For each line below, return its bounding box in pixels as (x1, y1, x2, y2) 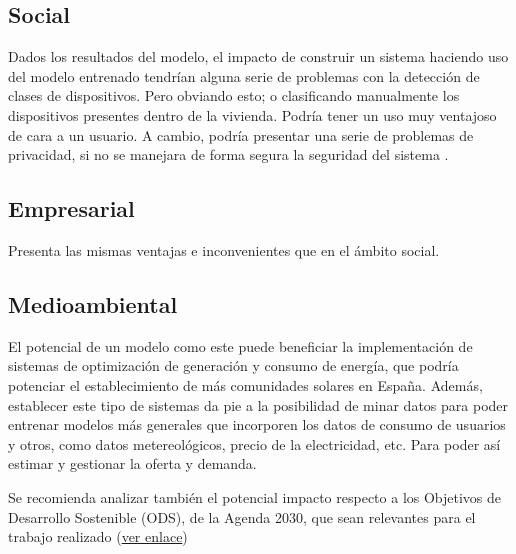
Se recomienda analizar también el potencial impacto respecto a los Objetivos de (8, 486, 502, 507)
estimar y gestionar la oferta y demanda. (8, 453, 257, 474)
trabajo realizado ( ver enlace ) (8, 526, 188, 547)
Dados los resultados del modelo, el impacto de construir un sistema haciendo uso (8, 46, 509, 67)
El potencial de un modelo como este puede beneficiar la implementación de (8, 335, 473, 356)
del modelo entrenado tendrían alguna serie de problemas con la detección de (8, 65, 480, 86)
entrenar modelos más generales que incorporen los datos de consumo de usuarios (8, 414, 506, 435)
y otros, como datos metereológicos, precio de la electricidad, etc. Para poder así (8, 433, 501, 454)
